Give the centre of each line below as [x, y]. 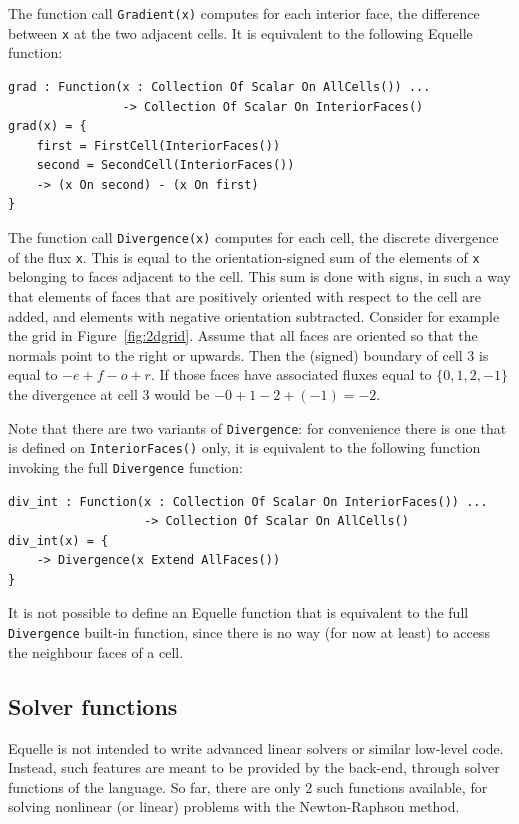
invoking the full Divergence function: [125, 466]
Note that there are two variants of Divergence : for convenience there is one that [257, 427]
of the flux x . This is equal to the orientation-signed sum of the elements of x [244, 256]
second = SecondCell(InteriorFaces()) [165, 165]
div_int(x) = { [58, 540]
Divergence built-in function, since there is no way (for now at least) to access [249, 632]
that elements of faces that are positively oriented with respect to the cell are [244, 295]
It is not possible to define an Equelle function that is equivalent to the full [238, 612]
